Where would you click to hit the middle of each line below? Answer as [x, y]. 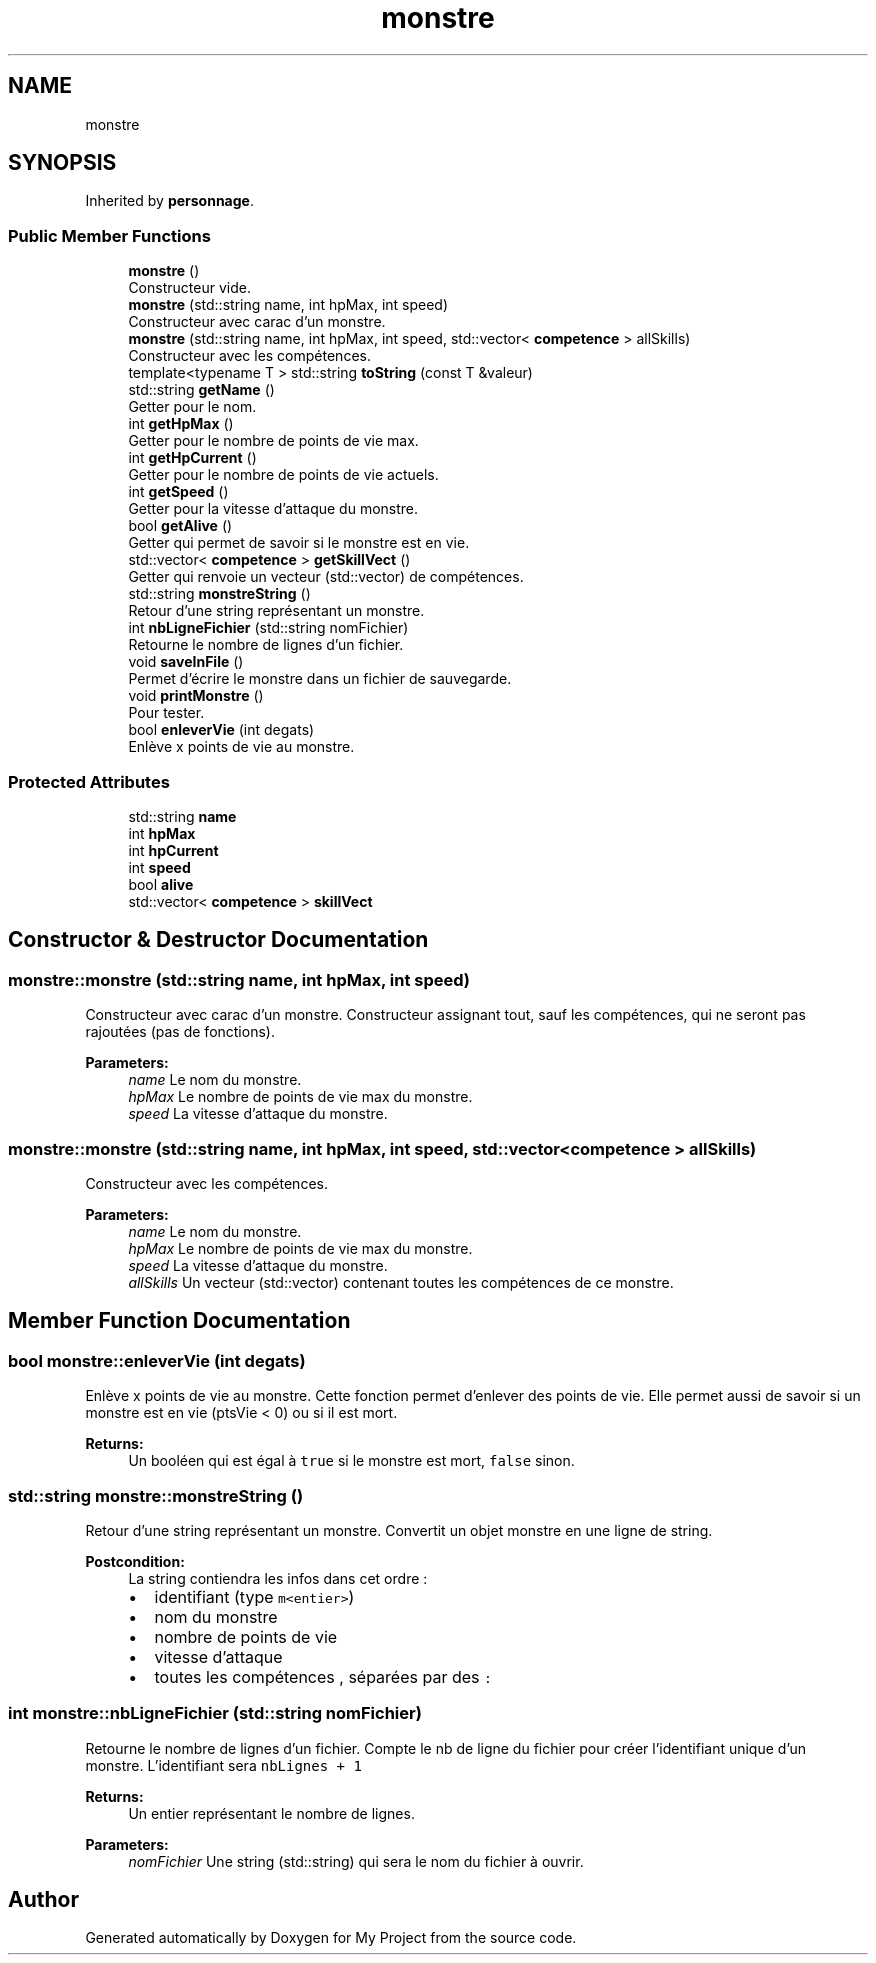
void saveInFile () [186, 662]
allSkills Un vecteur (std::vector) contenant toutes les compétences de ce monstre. [401, 1282]
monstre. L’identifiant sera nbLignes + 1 [223, 1765]
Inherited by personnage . [169, 201]
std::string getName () [201, 390]
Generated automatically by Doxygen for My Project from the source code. [331, 1938]
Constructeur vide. [189, 288]
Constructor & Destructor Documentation [218, 940]
